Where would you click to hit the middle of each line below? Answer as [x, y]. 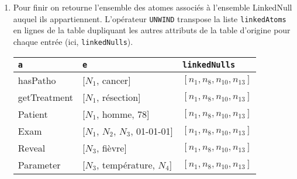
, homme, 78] [123, 114]
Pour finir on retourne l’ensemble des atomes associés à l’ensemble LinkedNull [153, 7]
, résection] [118, 97]
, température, [125, 164]
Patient [33, 114]
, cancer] [113, 80]
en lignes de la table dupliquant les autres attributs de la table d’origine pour [152, 30]
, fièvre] [111, 148]
